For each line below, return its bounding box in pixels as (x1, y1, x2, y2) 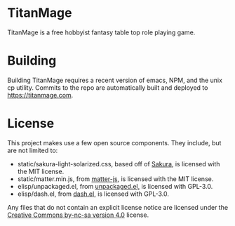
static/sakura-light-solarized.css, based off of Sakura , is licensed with (17, 159, 220, 168)
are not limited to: (7, 146, 58, 154)
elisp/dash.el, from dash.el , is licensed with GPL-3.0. (17, 190, 170, 198)
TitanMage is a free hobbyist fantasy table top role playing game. (7, 28, 196, 36)
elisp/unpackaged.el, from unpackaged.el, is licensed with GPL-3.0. (17, 182, 213, 190)
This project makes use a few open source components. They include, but (7, 138, 222, 147)
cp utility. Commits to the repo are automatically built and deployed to (7, 83, 208, 92)
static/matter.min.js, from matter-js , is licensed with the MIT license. (17, 174, 214, 183)
